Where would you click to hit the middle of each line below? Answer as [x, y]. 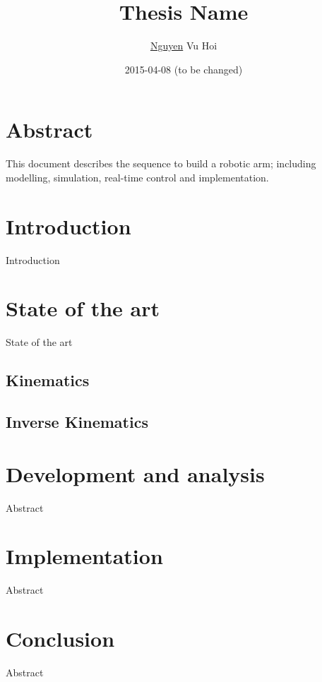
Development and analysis [135, 473]
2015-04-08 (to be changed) [184, 69]
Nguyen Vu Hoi [184, 46]
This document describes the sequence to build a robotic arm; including [161, 163]
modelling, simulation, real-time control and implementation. [137, 177]
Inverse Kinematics [77, 422]
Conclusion [60, 639]
